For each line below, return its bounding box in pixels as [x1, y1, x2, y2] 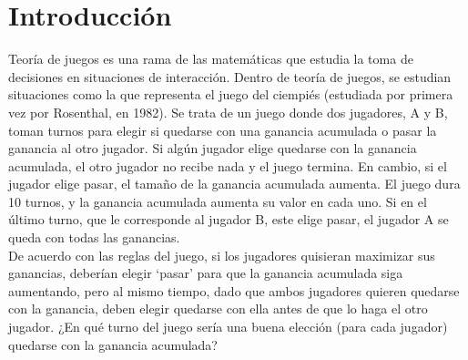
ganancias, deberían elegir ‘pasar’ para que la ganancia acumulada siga [8, 263, 403, 283]
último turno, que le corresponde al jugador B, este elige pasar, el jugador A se [8, 210, 449, 229]
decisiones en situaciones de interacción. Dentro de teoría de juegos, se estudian [8, 67, 452, 86]
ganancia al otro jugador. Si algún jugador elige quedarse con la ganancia [8, 139, 417, 158]
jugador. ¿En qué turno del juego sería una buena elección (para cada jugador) [8, 317, 448, 336]
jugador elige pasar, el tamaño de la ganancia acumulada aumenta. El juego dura [8, 174, 461, 193]
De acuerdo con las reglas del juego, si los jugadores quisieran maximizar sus [8, 245, 435, 264]
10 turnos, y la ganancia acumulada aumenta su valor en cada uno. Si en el [8, 191, 427, 211]
